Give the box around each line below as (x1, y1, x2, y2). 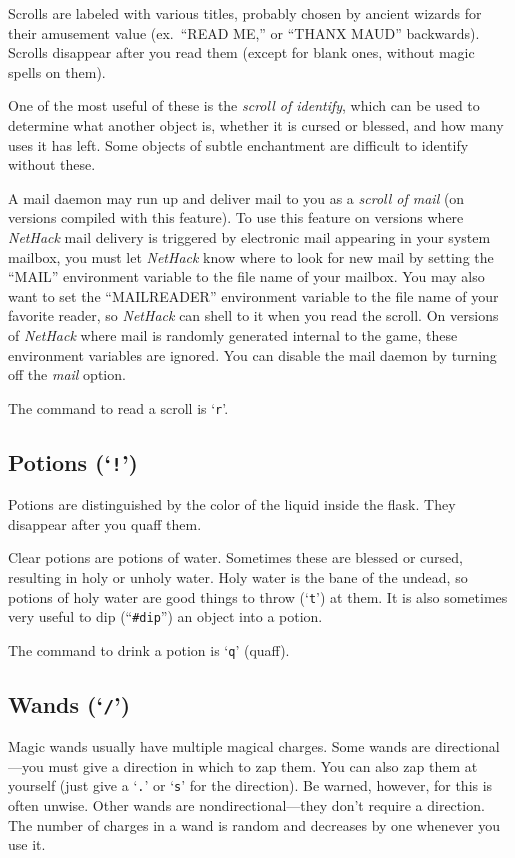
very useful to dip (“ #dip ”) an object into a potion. (8, 606, 323, 627)
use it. (8, 834, 46, 855)
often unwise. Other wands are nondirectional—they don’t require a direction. (8, 795, 485, 816)
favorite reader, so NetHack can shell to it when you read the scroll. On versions (8, 305, 499, 326)
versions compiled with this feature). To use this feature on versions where (8, 207, 464, 228)
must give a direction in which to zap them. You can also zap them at (48, 755, 478, 776)
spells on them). (8, 61, 106, 82)
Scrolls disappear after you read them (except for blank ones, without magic (8, 42, 475, 63)
